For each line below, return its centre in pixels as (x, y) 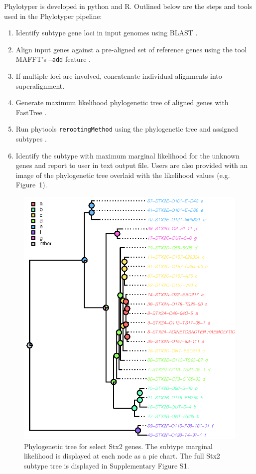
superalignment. (40, 85)
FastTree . (31, 112)
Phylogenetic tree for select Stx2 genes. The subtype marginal (118, 446)
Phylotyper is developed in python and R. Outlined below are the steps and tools (128, 6)
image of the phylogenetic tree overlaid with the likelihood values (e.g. (123, 175)
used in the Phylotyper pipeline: (53, 16)
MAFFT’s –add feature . (53, 59)
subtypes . (31, 139)
